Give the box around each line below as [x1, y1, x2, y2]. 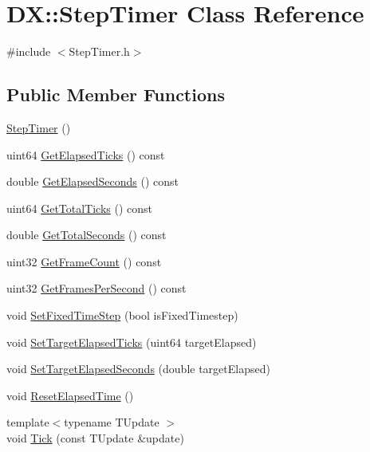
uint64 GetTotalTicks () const [6, 199, 153, 216]
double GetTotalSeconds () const [6, 226, 167, 243]
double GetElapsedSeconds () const [6, 173, 179, 190]
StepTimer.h [69, 43, 130, 60]
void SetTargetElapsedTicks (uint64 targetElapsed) [6, 333, 257, 350]
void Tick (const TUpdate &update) [6, 430, 184, 446]
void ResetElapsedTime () [6, 387, 134, 403]
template [6, 414, 49, 430]
